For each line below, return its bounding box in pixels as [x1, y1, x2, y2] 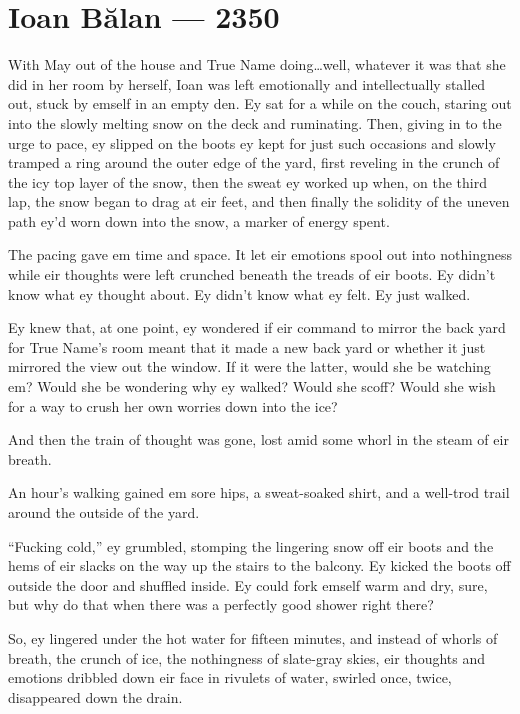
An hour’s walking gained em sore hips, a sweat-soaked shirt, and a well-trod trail [8, 482, 510, 503]
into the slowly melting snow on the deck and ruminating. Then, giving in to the [8, 112, 502, 133]
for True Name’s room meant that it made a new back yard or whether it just [8, 336, 486, 357]
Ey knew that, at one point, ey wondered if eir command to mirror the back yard [8, 317, 506, 338]
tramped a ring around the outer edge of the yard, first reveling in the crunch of [8, 152, 500, 173]
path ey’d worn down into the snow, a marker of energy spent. [8, 210, 390, 231]
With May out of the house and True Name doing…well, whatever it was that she [8, 54, 506, 75]
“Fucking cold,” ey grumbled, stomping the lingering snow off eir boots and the [8, 535, 494, 556]
